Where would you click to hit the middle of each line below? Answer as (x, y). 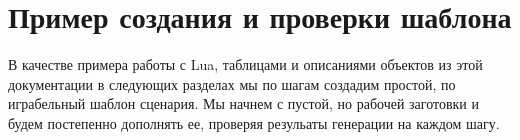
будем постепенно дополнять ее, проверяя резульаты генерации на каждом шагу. (254, 122)
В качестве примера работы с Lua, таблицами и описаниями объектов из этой (245, 64)
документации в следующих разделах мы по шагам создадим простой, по (232, 83)
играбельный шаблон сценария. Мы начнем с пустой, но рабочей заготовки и (244, 103)
